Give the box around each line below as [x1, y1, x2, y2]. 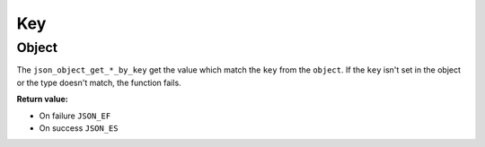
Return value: [16, 94, 68, 105]
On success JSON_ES [39, 122, 119, 134]
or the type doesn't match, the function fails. [16, 77, 181, 88]
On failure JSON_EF [39, 110, 111, 121]
